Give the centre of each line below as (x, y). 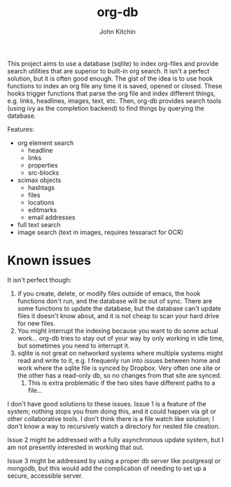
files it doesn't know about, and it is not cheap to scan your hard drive (118, 315)
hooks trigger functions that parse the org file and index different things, (111, 93)
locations (41, 202)
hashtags (41, 187)
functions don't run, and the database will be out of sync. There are (114, 301)
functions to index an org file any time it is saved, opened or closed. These (115, 85)
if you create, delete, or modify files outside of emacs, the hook (109, 293)
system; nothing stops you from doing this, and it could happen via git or (112, 411)
